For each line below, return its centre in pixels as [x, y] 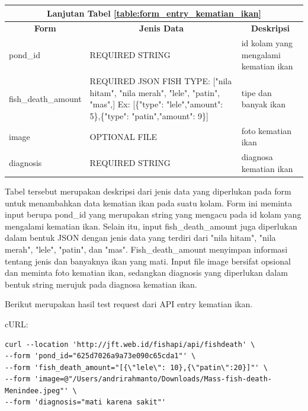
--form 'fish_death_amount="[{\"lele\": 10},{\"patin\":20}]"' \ [136, 367]
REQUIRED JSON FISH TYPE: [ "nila [161, 81]
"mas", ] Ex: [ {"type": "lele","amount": [156, 104]
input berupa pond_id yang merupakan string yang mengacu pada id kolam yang [153, 214]
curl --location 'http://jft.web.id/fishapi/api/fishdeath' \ [130, 344]
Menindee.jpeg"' [37, 391]
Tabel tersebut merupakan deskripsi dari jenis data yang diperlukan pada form [148, 191]
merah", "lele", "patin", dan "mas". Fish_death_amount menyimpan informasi [146, 249]
